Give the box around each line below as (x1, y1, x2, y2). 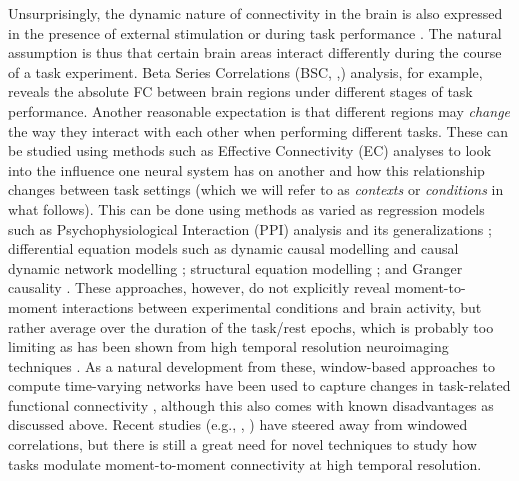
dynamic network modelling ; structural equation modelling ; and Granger (8, 257, 463, 278)
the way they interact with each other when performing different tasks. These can (8, 120, 509, 141)
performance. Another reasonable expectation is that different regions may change (8, 100, 511, 121)
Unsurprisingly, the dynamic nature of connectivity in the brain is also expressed (8, 3, 503, 23)
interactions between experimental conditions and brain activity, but (62, 296, 482, 317)
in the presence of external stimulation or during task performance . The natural (8, 22, 502, 43)
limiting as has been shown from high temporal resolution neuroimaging (8, 336, 449, 357)
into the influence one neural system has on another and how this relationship (8, 159, 485, 180)
